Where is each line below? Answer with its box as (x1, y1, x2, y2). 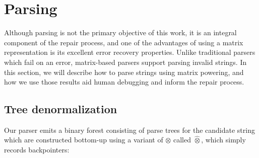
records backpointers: (4, 144, 70, 155)
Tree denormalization (4, 101, 117, 117)
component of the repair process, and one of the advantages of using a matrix (4, 37, 243, 47)
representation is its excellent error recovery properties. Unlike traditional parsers (4, 47, 255, 57)
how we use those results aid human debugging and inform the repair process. (4, 76, 244, 87)
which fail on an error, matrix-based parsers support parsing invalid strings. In (4, 56, 247, 67)
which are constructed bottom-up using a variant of (4, 134, 163, 145)
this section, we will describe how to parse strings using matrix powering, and (4, 66, 244, 77)
